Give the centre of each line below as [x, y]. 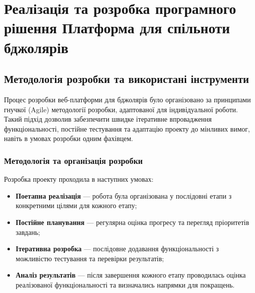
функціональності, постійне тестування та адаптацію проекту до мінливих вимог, [127, 128]
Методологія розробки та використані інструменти [127, 79]
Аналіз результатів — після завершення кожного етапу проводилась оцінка [131, 275]
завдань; [28, 232]
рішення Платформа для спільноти [117, 28]
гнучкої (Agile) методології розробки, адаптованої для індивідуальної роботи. [121, 109]
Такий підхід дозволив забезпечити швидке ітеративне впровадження [108, 119]
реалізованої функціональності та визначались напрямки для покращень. [125, 284]
